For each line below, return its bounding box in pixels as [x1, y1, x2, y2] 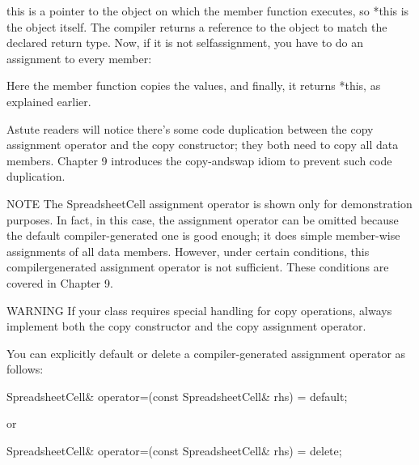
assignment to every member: [6, 49, 152, 66]
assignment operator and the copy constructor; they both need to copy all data [6, 136, 399, 153]
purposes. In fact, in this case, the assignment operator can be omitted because [6, 211, 399, 228]
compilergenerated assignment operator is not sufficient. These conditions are [6, 258, 389, 275]
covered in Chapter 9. [6, 274, 113, 291]
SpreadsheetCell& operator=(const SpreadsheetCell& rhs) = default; [6, 387, 348, 404]
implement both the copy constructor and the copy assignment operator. [6, 318, 366, 335]
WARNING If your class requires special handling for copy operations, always [6, 301, 392, 318]
